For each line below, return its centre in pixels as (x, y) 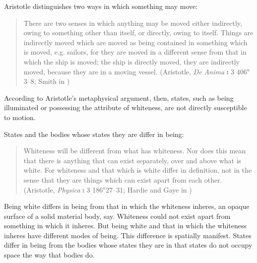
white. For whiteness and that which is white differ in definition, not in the (138, 170)
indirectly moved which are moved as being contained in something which (135, 42)
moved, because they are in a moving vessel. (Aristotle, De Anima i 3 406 (135, 71)
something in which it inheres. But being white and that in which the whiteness (125, 226)
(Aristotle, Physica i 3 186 (63, 189)
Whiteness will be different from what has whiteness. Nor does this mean (135, 151)
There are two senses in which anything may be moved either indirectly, (133, 23)
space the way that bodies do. (49, 255)
